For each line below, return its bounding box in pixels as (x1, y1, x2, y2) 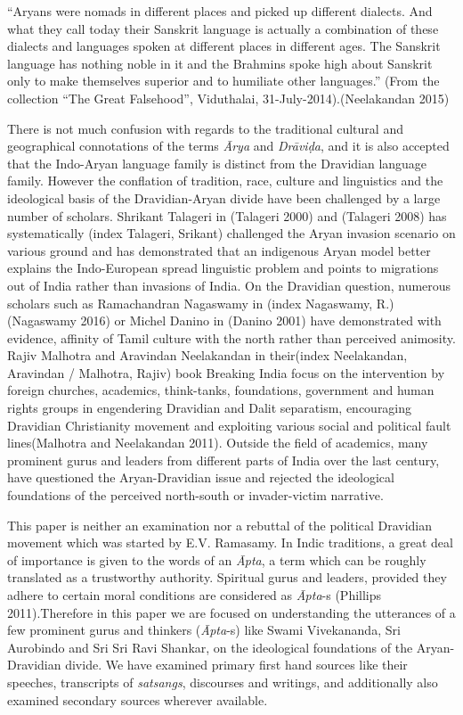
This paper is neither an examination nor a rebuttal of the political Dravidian (7, 515, 432, 534)
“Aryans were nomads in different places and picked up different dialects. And (7, 2, 433, 20)
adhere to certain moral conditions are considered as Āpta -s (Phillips (7, 586, 382, 604)
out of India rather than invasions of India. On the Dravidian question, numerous (7, 275, 451, 294)
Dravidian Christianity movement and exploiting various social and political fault (7, 415, 451, 434)
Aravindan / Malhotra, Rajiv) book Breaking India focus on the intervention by (7, 363, 445, 382)
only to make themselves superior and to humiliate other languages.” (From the (7, 71, 440, 90)
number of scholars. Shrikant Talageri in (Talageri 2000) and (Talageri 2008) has (7, 206, 447, 225)
